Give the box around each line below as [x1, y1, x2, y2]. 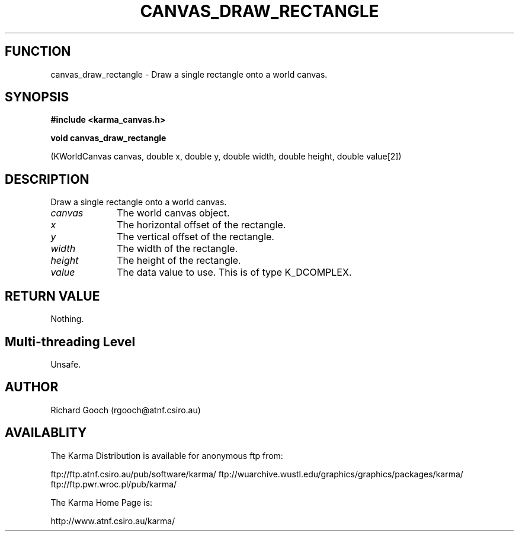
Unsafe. [50, 359, 81, 369]
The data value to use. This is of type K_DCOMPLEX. [117, 266, 352, 279]
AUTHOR [5, 379, 59, 395]
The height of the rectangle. [117, 254, 241, 267]
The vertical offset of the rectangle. [117, 231, 274, 243]
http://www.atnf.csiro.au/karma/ [50, 515, 175, 526]
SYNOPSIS [5, 90, 69, 105]
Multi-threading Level [5, 334, 136, 349]
